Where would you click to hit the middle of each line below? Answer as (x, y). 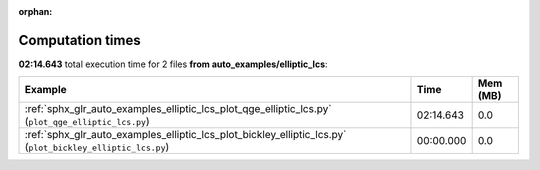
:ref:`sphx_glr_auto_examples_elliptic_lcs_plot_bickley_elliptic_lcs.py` (185, 135)
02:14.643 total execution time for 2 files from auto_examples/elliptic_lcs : (173, 64)
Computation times (79, 40)
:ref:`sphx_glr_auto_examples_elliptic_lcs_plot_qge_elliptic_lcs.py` (178, 109)
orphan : (35, 11)
